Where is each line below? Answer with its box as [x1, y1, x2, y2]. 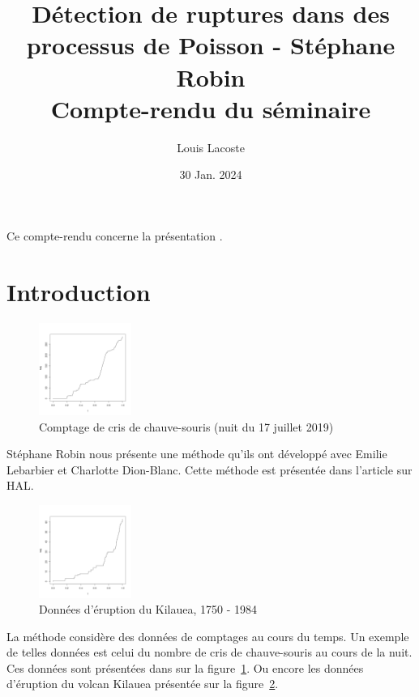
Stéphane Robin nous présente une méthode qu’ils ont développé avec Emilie [6, 445, 387, 462]
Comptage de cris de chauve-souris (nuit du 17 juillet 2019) [39, 418, 334, 435]
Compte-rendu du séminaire [50, 91, 371, 125]
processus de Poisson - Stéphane [26, 28, 395, 62]
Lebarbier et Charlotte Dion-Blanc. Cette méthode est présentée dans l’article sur [6, 461, 413, 478]
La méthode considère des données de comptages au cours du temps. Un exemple [6, 627, 409, 644]
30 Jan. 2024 [179, 166, 242, 183]
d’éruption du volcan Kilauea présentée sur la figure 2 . [6, 675, 279, 692]
